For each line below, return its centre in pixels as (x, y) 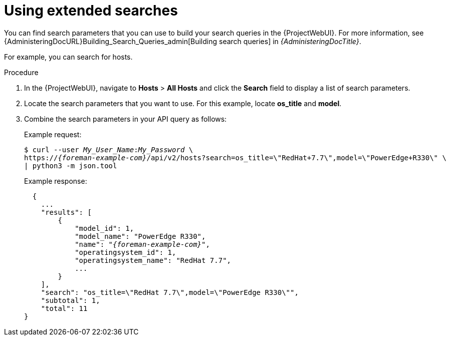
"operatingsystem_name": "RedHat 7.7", (153, 260)
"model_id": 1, (104, 228)
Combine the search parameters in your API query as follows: (126, 119)
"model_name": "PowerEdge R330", (140, 236)
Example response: (56, 181)
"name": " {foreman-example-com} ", (142, 244)
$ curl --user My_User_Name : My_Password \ (109, 149)
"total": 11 (64, 308)
